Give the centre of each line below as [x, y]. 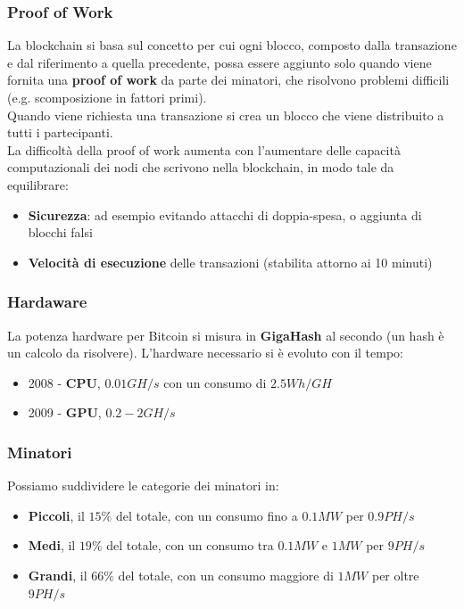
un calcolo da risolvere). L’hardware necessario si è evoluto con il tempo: [205, 353]
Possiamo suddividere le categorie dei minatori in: [143, 486]
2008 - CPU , [64, 382]
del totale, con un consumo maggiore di [226, 575]
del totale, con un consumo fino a [207, 515]
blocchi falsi [60, 232]
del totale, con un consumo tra [190, 545]
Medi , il [52, 545]
